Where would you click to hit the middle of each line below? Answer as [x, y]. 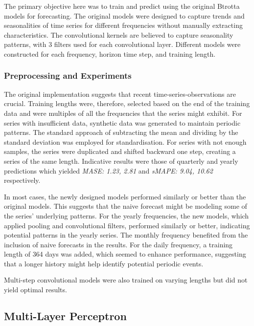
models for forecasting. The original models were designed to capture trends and [124, 15]
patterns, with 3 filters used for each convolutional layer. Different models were [122, 44]
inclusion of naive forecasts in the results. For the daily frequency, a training [118, 244]
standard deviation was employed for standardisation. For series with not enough [125, 141]
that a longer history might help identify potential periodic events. [104, 263]
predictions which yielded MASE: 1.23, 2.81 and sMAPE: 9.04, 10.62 [108, 170]
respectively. [22, 180]
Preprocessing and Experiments [68, 76]
